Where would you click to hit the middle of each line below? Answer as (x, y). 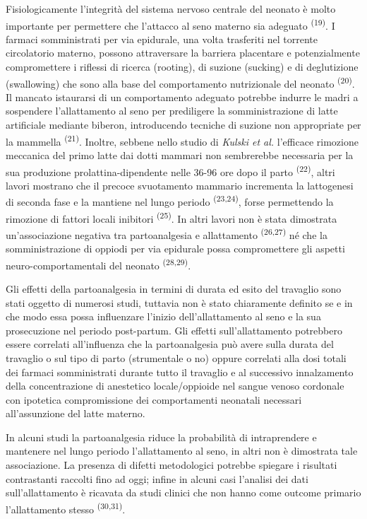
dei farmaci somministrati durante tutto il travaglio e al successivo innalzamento (180, 372)
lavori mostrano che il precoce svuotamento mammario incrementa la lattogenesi (180, 185)
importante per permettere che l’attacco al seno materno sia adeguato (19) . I (170, 24)
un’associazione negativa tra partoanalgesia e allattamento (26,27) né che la (167, 233)
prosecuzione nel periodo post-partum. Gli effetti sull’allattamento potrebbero (174, 330)
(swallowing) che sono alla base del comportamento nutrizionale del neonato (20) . (180, 82)
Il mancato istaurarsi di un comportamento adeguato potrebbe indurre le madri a (182, 97)
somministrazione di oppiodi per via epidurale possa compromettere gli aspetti (175, 249)
